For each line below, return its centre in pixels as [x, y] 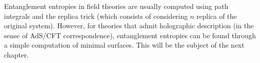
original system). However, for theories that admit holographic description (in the [129, 26]
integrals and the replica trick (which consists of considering [96, 16]
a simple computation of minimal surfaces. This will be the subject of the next [124, 45]
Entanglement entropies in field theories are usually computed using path [116, 6]
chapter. [16, 54]
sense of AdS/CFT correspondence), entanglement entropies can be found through [130, 35]
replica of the [217, 16]
